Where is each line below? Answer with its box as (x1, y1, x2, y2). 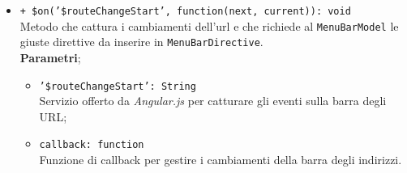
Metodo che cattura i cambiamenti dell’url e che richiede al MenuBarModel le (19, 17, 399, 34)
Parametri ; (19, 49, 81, 65)
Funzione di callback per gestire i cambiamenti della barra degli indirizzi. (39, 151, 402, 168)
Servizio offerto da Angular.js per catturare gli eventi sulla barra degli (39, 92, 387, 109)
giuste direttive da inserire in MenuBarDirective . (19, 33, 263, 50)
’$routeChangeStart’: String (39, 80, 196, 92)
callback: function (39, 139, 144, 151)
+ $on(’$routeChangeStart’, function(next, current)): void (19, 6, 351, 17)
